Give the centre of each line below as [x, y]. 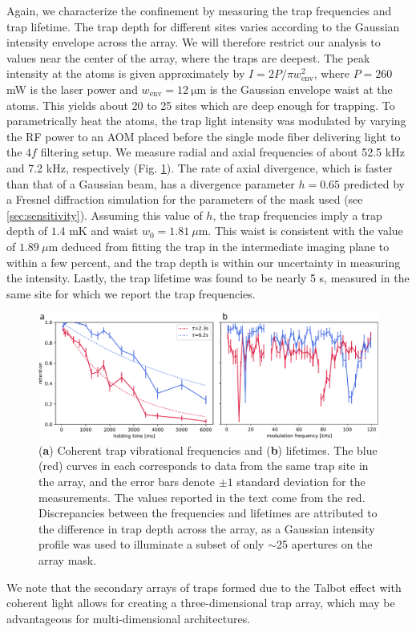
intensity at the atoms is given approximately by [126, 73]
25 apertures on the [325, 544]
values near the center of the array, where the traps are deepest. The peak [188, 57]
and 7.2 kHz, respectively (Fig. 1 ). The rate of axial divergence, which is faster [200, 167]
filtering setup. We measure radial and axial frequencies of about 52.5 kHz [222, 152]
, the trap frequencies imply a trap [297, 215]
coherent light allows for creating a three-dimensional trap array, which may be [201, 603]
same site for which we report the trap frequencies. [131, 293]
